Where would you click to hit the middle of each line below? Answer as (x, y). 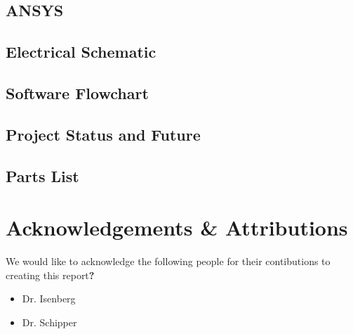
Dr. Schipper (49, 322)
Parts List (42, 175)
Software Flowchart (77, 92)
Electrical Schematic (81, 52)
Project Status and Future (103, 134)
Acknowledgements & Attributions (177, 227)
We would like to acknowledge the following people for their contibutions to (168, 261)
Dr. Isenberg (49, 298)
